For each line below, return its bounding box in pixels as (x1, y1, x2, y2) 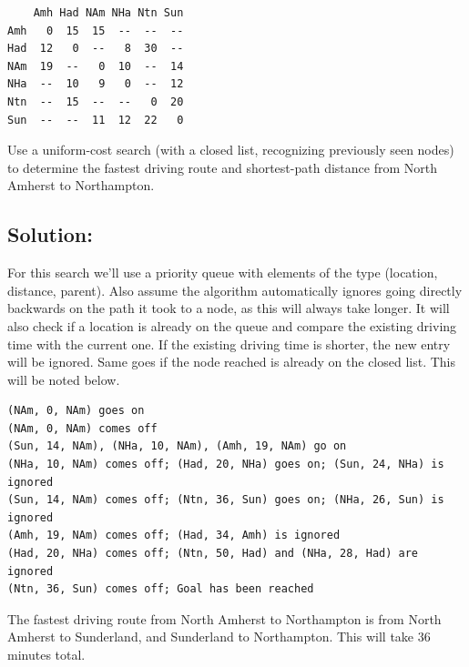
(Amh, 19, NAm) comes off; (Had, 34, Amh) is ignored (7, 529, 341, 542)
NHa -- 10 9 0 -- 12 (7, 77, 184, 91)
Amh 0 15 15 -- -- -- (7, 24, 184, 37)
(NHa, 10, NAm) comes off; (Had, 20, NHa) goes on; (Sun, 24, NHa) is (7, 458, 444, 471)
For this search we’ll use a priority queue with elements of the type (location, (7, 263, 438, 282)
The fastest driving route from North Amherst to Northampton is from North (7, 609, 442, 628)
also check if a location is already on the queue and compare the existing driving (7, 316, 457, 335)
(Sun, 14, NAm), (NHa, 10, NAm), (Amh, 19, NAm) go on (7, 440, 347, 453)
